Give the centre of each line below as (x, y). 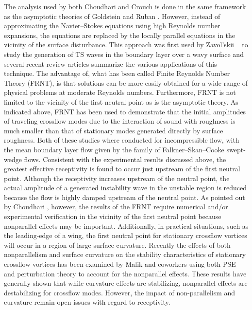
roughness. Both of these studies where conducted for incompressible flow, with (122, 140)
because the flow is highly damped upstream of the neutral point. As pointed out (125, 197)
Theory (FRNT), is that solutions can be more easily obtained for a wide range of (126, 82)
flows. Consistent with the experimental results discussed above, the (125, 159)
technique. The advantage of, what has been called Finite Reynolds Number (117, 73)
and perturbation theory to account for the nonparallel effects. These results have (125, 273)
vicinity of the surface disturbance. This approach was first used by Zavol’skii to (126, 45)
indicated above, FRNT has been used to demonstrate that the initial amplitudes (125, 111)
